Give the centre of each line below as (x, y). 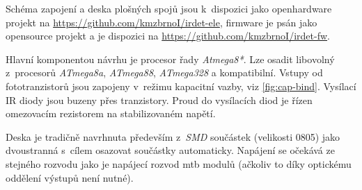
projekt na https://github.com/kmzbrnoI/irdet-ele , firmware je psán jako (162, 22)
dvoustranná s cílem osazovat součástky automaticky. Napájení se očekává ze (170, 150)
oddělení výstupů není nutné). (70, 177)
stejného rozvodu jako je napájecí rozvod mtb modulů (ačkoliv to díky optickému (179, 163)
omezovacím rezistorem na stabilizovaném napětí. (111, 113)
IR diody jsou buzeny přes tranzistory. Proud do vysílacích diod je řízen (159, 100)
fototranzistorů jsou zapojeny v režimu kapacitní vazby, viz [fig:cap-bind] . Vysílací (181, 86)
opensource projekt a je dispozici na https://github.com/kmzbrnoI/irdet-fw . (168, 36)
